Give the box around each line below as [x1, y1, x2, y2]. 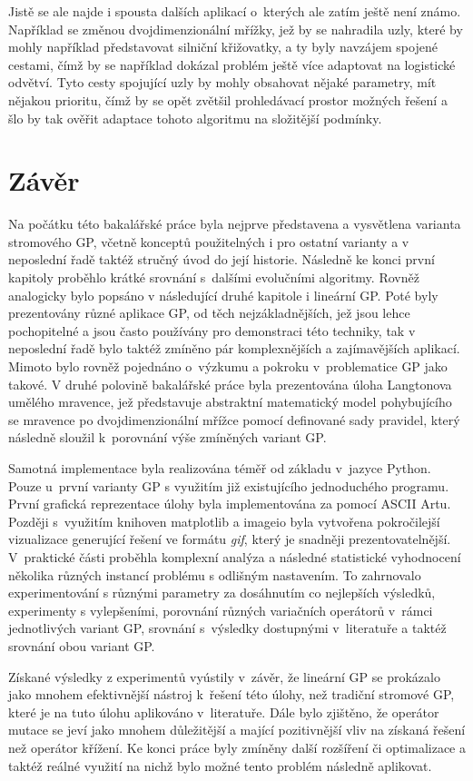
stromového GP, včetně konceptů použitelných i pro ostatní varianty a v [8, 232, 409, 251]
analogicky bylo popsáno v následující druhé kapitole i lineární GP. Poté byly [8, 285, 439, 304]
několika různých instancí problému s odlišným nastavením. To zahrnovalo [8, 565, 421, 584]
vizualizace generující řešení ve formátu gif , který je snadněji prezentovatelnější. [8, 529, 451, 549]
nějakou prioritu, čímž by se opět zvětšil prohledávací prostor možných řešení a [8, 90, 448, 109]
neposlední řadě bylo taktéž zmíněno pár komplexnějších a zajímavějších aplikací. [8, 339, 460, 358]
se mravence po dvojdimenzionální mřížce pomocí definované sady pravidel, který [8, 410, 460, 429]
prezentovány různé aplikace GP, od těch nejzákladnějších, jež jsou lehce [8, 303, 410, 322]
